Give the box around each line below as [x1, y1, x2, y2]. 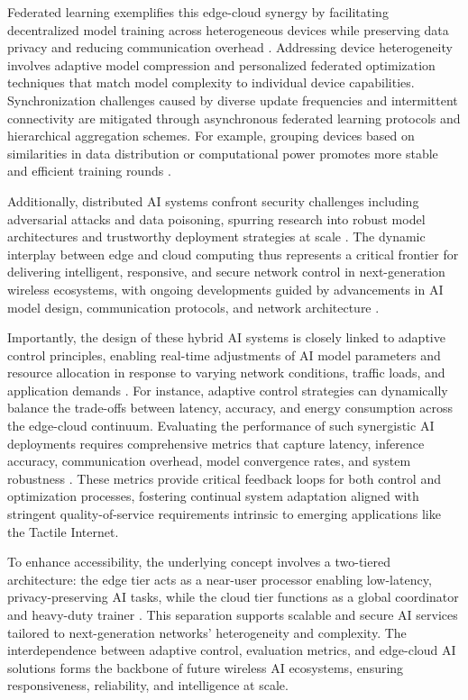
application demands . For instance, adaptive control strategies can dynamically [7, 380, 448, 399]
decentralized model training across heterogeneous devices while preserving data [7, 20, 449, 39]
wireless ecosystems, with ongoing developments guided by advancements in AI [7, 279, 444, 298]
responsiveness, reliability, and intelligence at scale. [7, 676, 289, 695]
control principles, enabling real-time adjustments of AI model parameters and [7, 345, 441, 364]
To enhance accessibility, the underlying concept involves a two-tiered [7, 552, 390, 571]
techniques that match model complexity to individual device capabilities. [7, 73, 415, 92]
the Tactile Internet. [7, 522, 119, 541]
